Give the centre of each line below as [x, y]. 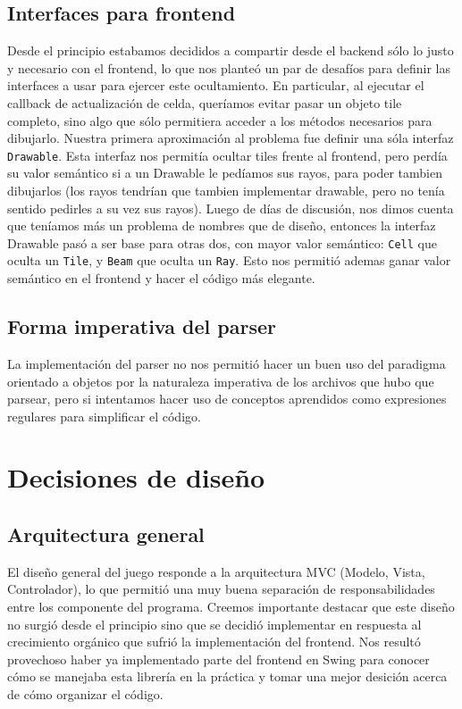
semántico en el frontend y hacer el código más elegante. [161, 278]
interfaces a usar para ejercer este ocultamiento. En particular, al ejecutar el [216, 85]
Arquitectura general [106, 534]
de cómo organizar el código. [85, 694]
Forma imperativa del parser [142, 326]
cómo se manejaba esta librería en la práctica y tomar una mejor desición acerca [227, 676]
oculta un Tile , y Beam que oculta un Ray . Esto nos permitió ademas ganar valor [229, 260]
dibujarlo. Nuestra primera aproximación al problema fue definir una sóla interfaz [231, 138]
